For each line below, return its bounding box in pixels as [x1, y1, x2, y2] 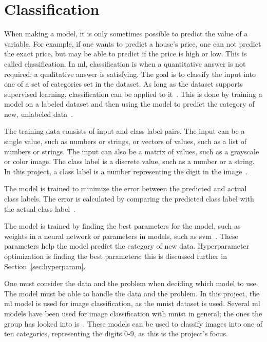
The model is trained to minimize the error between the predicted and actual [4, 183, 247, 194]
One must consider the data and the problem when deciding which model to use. [4, 278, 258, 289]
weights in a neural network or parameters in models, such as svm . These [4, 230, 238, 241]
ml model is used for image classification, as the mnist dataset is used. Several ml [4, 298, 260, 309]
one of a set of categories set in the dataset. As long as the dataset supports [4, 78, 243, 89]
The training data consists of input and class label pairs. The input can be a [4, 126, 245, 136]
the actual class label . [4, 203, 75, 214]
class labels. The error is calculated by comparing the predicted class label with [4, 193, 254, 204]
